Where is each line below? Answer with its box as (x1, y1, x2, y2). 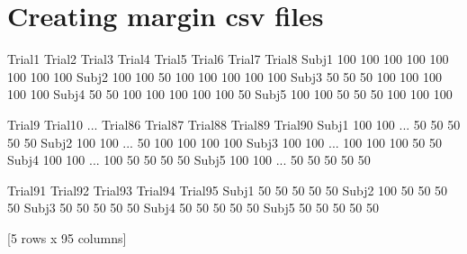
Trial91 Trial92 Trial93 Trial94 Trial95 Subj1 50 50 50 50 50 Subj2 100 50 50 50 (7, 180, 448, 199)
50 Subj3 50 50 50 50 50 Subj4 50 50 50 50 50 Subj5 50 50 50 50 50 (7, 198, 379, 217)
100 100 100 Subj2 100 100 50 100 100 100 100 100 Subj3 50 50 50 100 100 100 (7, 67, 442, 86)
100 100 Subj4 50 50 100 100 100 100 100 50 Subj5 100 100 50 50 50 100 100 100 (7, 85, 453, 104)
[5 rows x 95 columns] (7, 228, 127, 247)
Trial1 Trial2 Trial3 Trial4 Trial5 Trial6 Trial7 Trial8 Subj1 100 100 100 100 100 (7, 50, 449, 68)
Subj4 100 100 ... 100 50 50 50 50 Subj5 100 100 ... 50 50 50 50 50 (7, 150, 371, 169)
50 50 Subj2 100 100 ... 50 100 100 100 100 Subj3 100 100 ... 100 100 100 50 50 (7, 132, 442, 151)
